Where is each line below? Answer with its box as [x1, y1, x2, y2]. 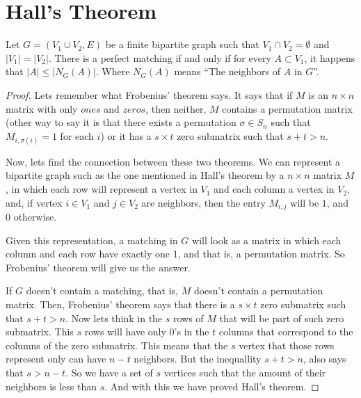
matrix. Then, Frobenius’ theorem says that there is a [6, 297, 235, 312]
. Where [95, 64, 130, 79]
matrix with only [6, 101, 78, 116]
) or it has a [100, 128, 152, 143]
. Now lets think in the [65, 310, 163, 325]
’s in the [174, 324, 209, 339]
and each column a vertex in [214, 182, 335, 196]
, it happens [304, 50, 355, 65]
